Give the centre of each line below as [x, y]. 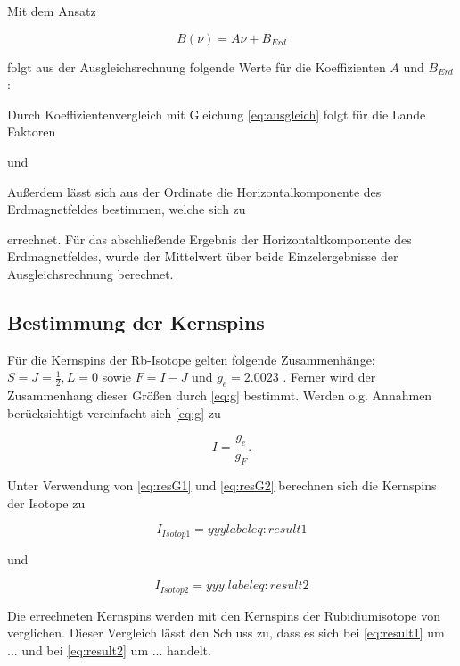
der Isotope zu [46, 502]
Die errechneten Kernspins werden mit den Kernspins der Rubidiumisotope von [224, 615]
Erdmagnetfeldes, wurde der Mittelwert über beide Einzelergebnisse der [203, 256]
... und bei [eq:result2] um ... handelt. [109, 650]
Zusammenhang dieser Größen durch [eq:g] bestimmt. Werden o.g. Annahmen [220, 395]
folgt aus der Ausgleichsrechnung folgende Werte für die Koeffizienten [197, 66]
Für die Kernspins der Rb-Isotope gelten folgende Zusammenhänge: [191, 359]
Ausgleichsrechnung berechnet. [90, 273]
